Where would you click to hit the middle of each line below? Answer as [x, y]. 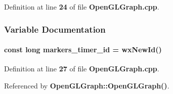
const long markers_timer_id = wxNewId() [83, 50]
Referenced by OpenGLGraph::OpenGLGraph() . [87, 85]
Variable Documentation [55, 29]
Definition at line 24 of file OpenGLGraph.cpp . [82, 7]
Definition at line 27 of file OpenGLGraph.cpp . [82, 69]
